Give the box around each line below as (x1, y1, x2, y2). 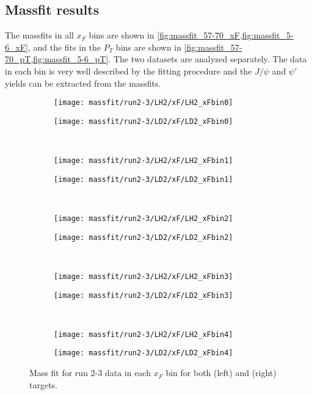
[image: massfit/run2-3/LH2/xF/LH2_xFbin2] (54, 214, 233, 223)
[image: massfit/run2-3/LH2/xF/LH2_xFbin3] (54, 272, 233, 281)
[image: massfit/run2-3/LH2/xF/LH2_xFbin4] (54, 330, 233, 339)
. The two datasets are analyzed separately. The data (108, 53, 307, 65)
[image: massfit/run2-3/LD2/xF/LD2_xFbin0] (54, 117, 233, 126)
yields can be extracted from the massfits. (5, 76, 161, 89)
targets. (29, 378, 58, 391)
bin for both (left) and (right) (165, 366, 277, 379)
